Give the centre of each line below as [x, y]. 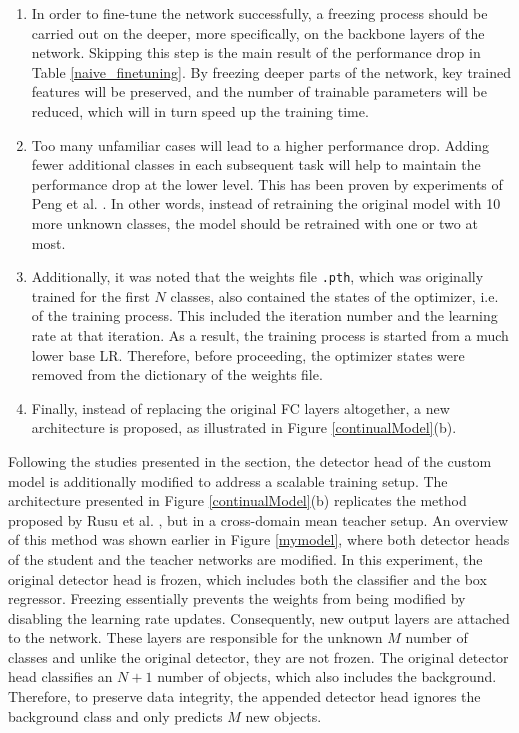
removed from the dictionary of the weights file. [177, 374]
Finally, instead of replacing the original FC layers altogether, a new [240, 407]
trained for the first [90, 295]
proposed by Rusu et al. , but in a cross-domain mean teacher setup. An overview [258, 519]
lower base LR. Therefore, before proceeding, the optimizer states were [248, 354]
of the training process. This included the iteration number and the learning [264, 315]
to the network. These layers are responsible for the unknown [195, 637]
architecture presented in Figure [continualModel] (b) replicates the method [237, 500]
